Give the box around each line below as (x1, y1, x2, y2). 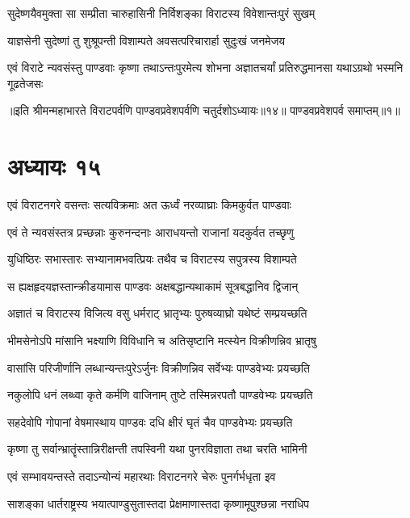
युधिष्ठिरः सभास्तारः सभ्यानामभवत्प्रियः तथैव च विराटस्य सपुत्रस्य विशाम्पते (7, 251, 297, 267)
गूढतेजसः (7, 74, 44, 91)
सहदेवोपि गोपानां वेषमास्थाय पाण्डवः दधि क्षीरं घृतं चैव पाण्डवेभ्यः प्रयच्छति (7, 413, 293, 430)
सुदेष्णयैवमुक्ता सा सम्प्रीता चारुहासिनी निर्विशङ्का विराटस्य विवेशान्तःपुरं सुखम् (7, 5, 316, 21)
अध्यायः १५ (7, 150, 101, 183)
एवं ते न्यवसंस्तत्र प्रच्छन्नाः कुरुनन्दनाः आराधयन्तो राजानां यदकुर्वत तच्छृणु (7, 223, 294, 240)
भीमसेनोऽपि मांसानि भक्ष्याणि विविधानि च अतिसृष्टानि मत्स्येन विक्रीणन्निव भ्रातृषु (7, 332, 316, 349)
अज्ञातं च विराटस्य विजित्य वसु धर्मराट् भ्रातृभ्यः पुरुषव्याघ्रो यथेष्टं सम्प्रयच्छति (7, 305, 307, 322)
